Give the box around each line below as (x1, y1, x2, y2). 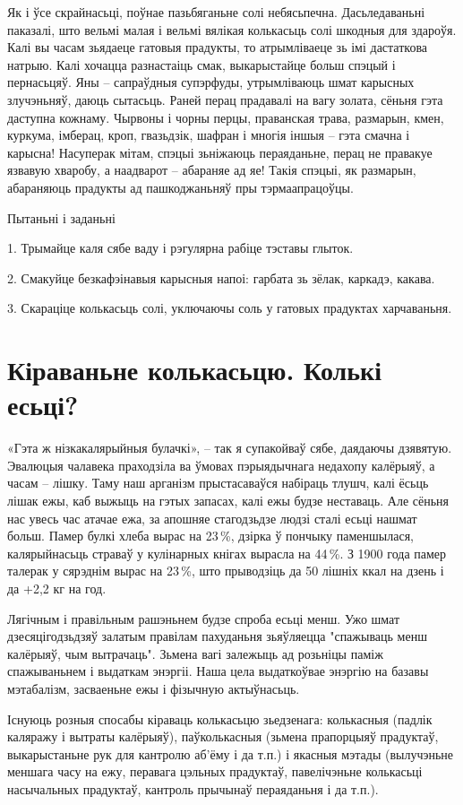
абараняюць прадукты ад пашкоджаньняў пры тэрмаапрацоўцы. (7, 177, 354, 196)
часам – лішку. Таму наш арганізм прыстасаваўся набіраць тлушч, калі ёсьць (7, 473, 429, 492)
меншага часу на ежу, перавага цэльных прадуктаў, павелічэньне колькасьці (7, 762, 423, 781)
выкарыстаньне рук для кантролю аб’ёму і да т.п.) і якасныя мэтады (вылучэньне (7, 744, 454, 763)
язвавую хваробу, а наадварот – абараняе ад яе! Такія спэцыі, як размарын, (7, 160, 416, 179)
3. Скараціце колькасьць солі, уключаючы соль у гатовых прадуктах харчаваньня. (7, 299, 452, 317)
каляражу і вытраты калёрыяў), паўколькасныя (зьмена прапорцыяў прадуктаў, (7, 727, 439, 746)
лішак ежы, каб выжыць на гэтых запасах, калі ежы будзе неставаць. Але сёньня (7, 491, 450, 509)
